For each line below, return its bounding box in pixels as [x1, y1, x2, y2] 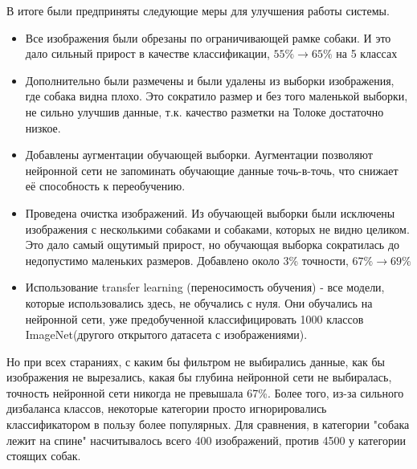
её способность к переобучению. [25, 177, 186, 194]
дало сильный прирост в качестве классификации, [25, 45, 270, 62]
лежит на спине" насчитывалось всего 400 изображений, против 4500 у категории [6, 431, 406, 448]
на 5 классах [336, 45, 398, 62]
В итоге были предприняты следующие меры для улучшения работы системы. [6, 2, 390, 18]
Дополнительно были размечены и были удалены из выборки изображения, [25, 71, 395, 88]
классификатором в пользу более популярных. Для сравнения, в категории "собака [6, 416, 410, 433]
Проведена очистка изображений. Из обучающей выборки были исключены [25, 204, 395, 221]
